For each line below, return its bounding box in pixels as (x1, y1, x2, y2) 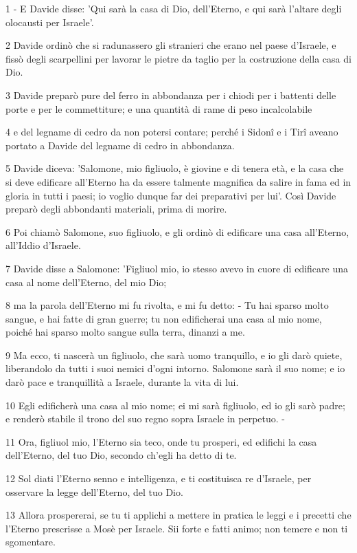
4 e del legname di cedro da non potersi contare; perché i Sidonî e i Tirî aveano (5, 124, 338, 139)
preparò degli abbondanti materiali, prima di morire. (5, 202, 227, 216)
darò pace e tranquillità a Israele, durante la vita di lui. (5, 375, 239, 389)
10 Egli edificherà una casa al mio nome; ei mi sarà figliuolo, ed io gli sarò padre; (5, 398, 345, 412)
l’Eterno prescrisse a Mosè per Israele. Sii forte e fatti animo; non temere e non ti (5, 521, 348, 535)
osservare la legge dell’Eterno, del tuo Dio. (5, 484, 183, 499)
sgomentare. (5, 534, 56, 549)
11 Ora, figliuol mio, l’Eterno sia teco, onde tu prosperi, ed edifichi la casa (5, 434, 317, 448)
